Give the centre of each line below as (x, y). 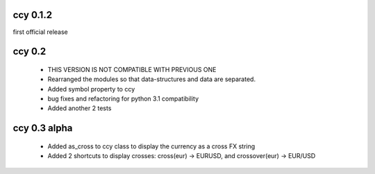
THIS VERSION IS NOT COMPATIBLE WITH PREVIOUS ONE (132, 69)
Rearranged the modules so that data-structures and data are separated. (152, 79)
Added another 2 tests (80, 108)
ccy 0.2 (30, 52)
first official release (41, 32)
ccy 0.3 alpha (43, 128)
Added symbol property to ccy (91, 89)
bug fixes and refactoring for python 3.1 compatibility (123, 99)
